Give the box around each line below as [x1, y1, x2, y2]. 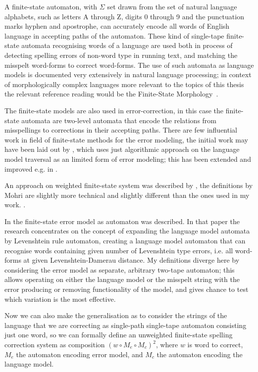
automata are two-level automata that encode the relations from [21, 115, 217, 125]
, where [155, 339, 178, 349]
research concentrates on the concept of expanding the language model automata [4, 226, 250, 236]
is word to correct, [187, 339, 243, 349]
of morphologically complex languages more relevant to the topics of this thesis [4, 79, 244, 89]
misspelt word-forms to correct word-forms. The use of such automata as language [4, 59, 254, 70]
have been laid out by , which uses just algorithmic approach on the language [4, 144, 240, 154]
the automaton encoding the [156, 349, 243, 359]
